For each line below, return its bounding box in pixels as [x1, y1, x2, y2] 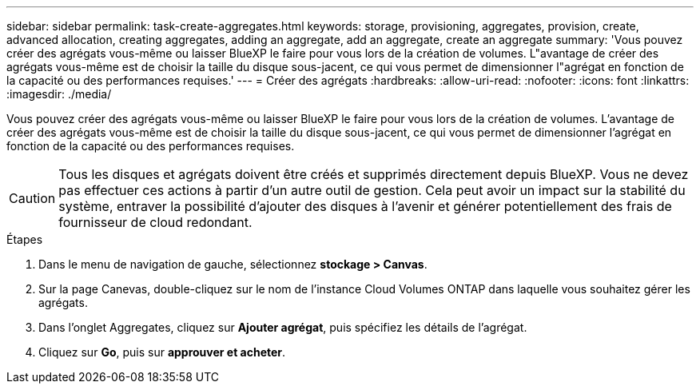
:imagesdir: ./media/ [6, 87, 112, 101]
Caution [9, 190, 56, 206]
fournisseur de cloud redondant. [58, 214, 253, 230]
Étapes [6, 233, 43, 246]
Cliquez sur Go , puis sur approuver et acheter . [38, 345, 286, 359]
